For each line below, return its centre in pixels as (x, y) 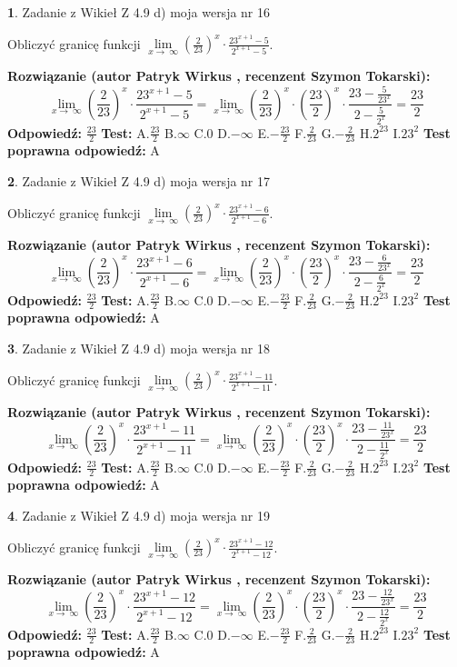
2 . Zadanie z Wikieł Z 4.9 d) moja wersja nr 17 (139, 180)
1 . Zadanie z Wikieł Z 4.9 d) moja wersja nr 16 (139, 12)
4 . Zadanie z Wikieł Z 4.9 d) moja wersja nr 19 (139, 515)
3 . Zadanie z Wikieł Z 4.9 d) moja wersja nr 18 (139, 348)
